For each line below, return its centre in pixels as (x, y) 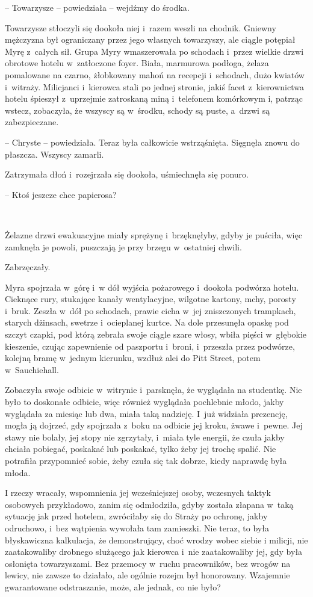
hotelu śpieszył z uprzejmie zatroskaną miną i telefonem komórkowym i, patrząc (154, 98)
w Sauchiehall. (32, 369)
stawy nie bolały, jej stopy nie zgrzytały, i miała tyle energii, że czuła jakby (145, 437)
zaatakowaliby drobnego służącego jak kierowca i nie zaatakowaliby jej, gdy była (154, 552)
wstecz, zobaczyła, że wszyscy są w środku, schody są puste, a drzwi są (138, 110)
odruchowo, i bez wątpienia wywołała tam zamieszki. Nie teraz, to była (137, 527)
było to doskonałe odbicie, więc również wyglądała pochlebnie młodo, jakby (144, 402)
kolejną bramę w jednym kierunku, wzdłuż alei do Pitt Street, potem (133, 358)
